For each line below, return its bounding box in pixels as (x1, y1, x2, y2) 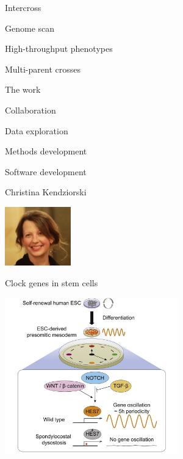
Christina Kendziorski (5, 186, 87, 198)
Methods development (5, 145, 87, 157)
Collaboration (5, 103, 56, 116)
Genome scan (5, 21, 55, 34)
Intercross (5, 1, 41, 13)
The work (5, 83, 41, 96)
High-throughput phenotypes (5, 42, 113, 55)
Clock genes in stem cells (5, 276, 98, 289)
